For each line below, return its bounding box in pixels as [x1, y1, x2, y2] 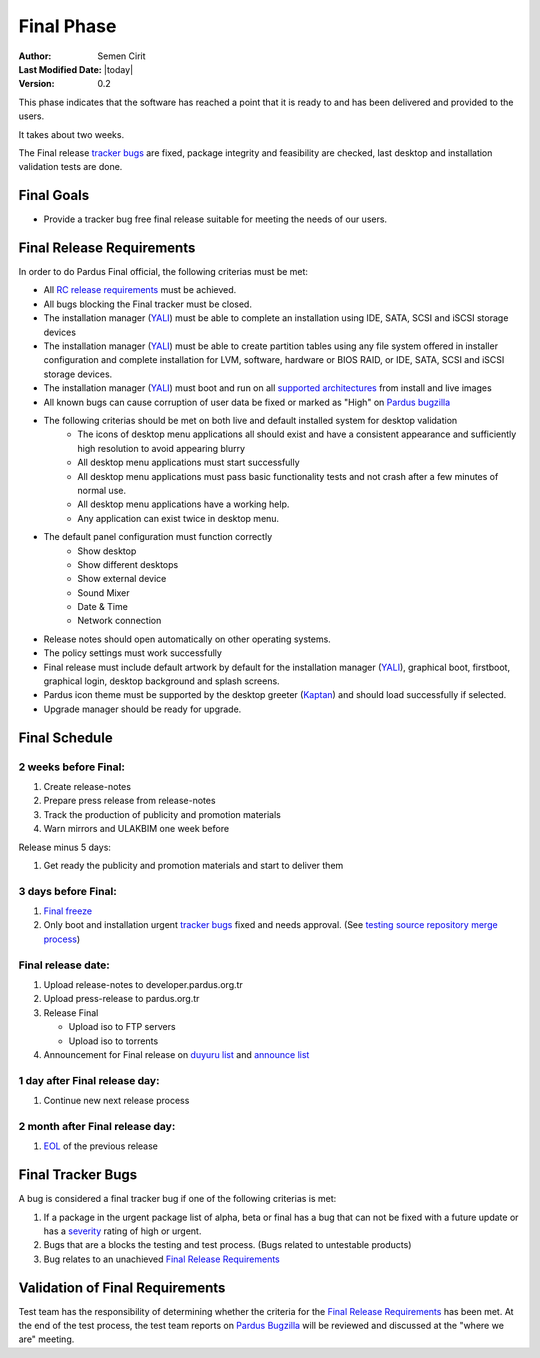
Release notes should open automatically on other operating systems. [43, 633, 332, 645]
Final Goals [18, 187, 90, 204]
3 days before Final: [18, 884, 117, 898]
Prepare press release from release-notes [43, 795, 216, 807]
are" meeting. [18, 1333, 75, 1345]
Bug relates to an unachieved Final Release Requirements [43, 1253, 280, 1265]
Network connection [77, 615, 162, 627]
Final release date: [18, 958, 110, 972]
